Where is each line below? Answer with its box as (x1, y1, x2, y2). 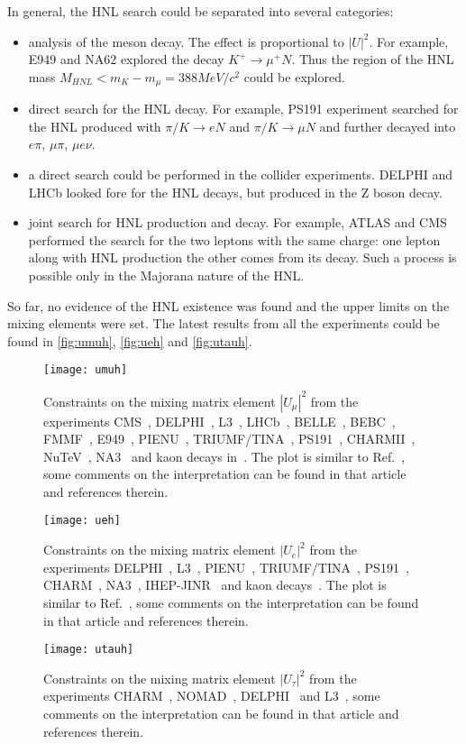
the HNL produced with (28, 116, 161, 135)
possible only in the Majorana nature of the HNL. (28, 265, 305, 284)
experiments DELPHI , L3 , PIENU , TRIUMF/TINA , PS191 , (43, 557, 409, 576)
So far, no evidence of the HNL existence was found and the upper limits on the (7, 296, 450, 315)
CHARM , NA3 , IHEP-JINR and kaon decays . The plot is (43, 575, 387, 594)
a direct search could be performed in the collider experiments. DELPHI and (28, 165, 452, 184)
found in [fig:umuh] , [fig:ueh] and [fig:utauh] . (7, 331, 252, 350)
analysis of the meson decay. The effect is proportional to (28, 32, 344, 51)
